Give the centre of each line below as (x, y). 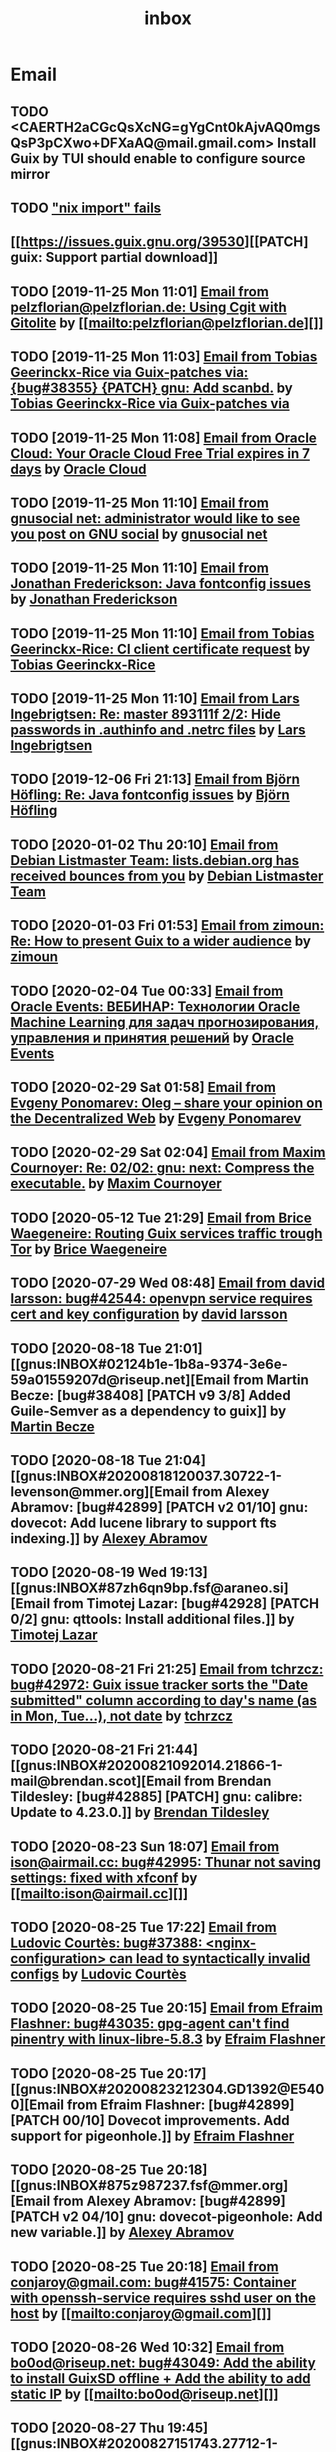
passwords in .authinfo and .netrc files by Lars (158, 730)
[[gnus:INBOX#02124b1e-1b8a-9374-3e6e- (149, 1363)
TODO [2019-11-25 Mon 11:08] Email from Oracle (163, 437)
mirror (30, 173)
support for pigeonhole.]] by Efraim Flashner (152, 2135)
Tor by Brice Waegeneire (89, 1248)
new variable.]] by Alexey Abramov (122, 2232)
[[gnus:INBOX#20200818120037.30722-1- (146, 1476)
